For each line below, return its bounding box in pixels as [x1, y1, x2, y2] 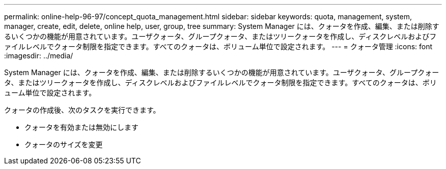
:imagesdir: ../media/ [4, 51, 73, 60]
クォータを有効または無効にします [24, 123, 138, 131]
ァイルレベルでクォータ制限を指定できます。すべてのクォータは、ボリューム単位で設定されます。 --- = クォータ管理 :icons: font [4, 42, 433, 51]
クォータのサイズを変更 [24, 140, 103, 149]
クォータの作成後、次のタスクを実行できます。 [4, 106, 160, 114]
